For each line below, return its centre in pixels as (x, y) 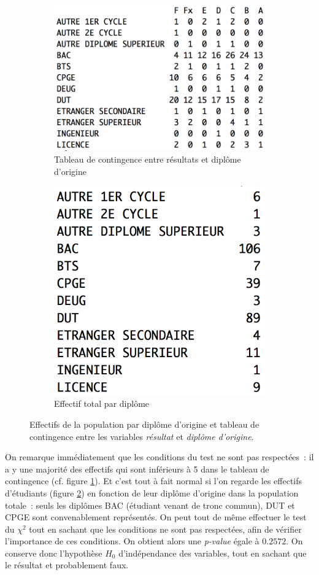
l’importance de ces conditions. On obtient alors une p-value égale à (132, 541)
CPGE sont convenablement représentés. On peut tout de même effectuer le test (156, 517)
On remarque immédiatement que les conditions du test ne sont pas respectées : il (159, 457)
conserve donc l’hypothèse (54, 553)
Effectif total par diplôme (102, 403)
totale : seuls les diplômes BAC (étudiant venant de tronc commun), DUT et (150, 505)
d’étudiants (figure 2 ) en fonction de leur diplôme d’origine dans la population (152, 492)
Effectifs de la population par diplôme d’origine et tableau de (144, 424)
